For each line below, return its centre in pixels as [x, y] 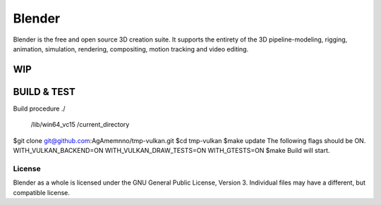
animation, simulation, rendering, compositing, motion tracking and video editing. [131, 49]
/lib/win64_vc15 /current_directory [80, 125]
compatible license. [42, 192]
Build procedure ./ [39, 108]
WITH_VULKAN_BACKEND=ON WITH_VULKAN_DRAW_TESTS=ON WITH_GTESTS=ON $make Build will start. [171, 151]
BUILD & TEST [44, 92]
